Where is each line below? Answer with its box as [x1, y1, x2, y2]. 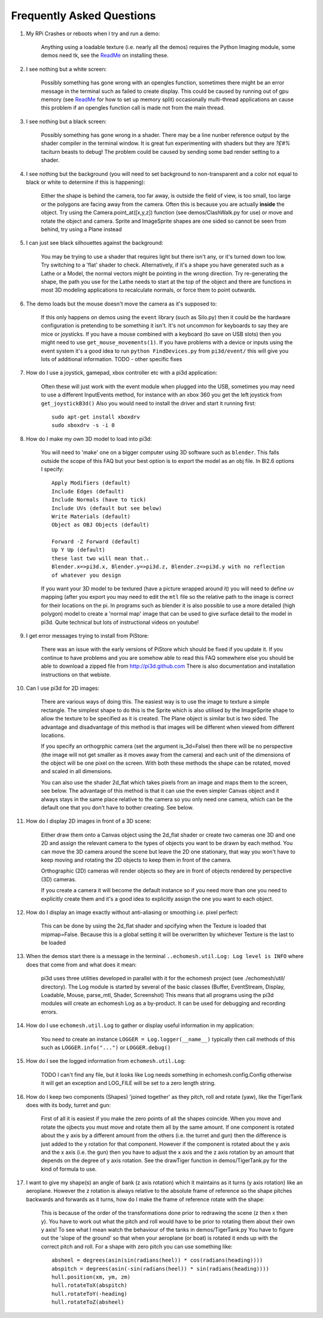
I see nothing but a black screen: [26, 117, 107, 125]
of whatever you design [51, 572, 121, 578]
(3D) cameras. [41, 875, 77, 883]
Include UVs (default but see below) [51, 505, 163, 511]
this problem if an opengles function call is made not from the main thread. [41, 104, 226, 111]
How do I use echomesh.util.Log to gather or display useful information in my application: [26, 1022, 254, 1029]
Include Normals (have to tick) [51, 496, 147, 503]
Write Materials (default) [51, 513, 131, 520]
